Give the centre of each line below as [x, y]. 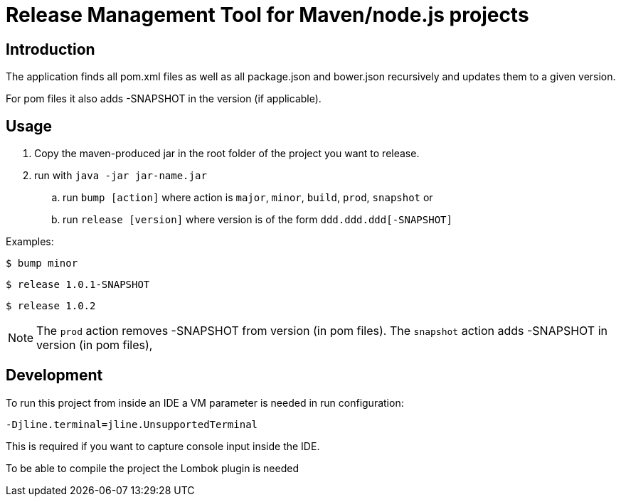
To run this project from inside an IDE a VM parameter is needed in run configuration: [205, 402]
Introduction [51, 49]
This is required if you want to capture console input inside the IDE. [163, 446]
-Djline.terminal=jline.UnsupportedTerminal [132, 424]
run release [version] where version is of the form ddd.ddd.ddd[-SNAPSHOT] [258, 220]
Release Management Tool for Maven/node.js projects [267, 15]
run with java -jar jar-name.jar [121, 176]
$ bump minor [42, 263]
